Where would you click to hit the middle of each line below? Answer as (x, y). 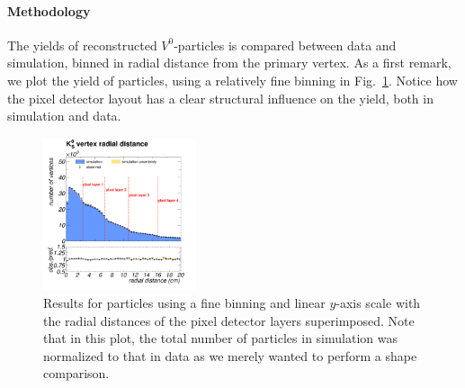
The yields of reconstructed (82, 45)
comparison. (76, 373)
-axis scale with (378, 302)
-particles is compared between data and (285, 45)
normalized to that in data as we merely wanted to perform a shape (230, 355)
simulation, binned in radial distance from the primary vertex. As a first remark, (229, 63)
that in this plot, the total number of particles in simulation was (220, 338)
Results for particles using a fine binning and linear (184, 302)
